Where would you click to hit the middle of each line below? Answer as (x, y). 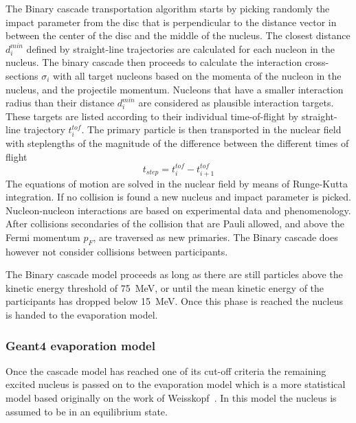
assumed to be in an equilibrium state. (87, 411)
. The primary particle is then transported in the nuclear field (211, 129)
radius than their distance (60, 103)
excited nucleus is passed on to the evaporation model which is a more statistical (176, 384)
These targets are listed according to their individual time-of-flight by (152, 116)
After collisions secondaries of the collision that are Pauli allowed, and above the (175, 224)
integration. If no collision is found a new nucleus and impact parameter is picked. (178, 197)
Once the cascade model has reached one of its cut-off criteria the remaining (166, 370)
